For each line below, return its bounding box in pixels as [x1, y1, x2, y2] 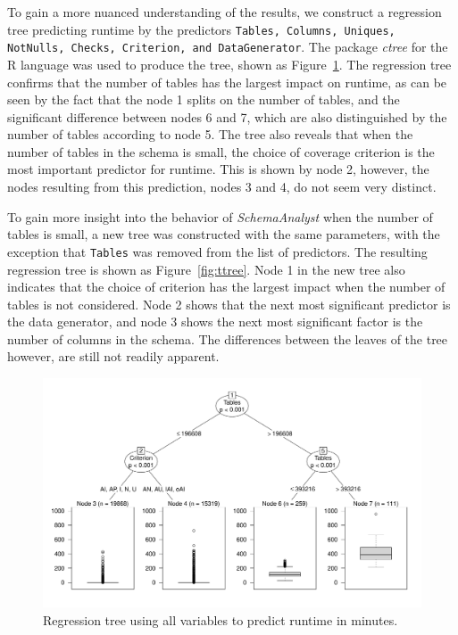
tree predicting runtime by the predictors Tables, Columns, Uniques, [7, 20, 396, 38]
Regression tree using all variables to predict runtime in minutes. [43, 610, 398, 629]
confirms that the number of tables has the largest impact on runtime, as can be [7, 72, 447, 91]
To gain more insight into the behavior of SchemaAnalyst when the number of [7, 207, 433, 226]
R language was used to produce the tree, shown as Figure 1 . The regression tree [7, 54, 452, 73]
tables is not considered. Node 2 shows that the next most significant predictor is [7, 294, 451, 313]
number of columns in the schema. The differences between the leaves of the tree [7, 329, 448, 348]
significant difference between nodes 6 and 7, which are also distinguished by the [7, 107, 447, 126]
